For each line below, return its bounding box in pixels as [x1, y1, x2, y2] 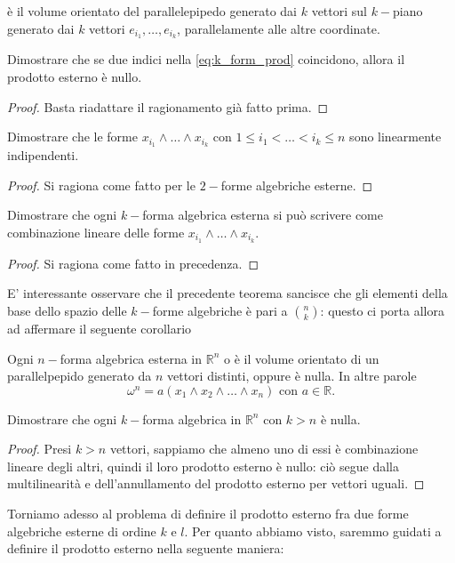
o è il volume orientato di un [223, 349, 379, 367]
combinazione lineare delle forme [7, 222, 185, 241]
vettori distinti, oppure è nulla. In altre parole [167, 366, 417, 385]
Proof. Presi [7, 439, 72, 458]
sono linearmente [349, 127, 442, 146]
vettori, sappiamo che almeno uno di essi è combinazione [109, 439, 419, 458]
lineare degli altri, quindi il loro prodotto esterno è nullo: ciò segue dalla [7, 456, 399, 475]
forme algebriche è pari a [152, 301, 288, 319]
